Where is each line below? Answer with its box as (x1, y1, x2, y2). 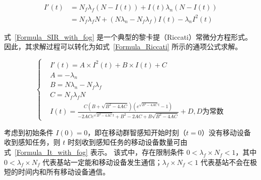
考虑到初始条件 (4, 127, 53, 137)
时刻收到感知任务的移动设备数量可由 (67, 137, 188, 147)
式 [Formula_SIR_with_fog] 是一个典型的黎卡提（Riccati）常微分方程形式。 (4, 31, 252, 42)
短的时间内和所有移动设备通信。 (4, 166, 110, 177)
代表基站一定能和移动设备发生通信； (42, 156, 162, 167)
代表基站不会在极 (200, 156, 257, 167)
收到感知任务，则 (4, 137, 60, 147)
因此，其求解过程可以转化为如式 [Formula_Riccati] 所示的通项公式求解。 (4, 41, 242, 52)
